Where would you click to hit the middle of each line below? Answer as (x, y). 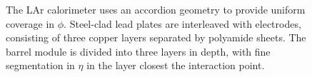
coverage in (30, 23)
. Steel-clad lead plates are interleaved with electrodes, (182, 23)
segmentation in (40, 65)
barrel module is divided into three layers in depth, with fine (138, 51)
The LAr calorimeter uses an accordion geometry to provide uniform (156, 9)
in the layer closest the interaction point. (176, 65)
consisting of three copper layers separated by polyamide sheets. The (156, 37)
